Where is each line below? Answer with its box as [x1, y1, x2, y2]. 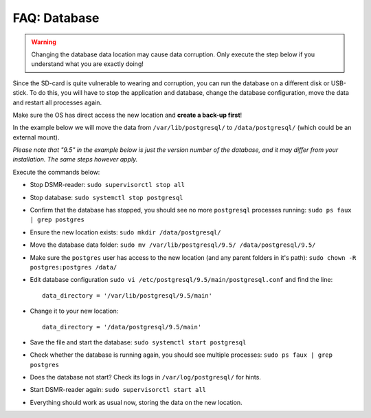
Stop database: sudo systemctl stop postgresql [30, 193, 183, 201]
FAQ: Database [12, 10, 100, 25]
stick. [12, 89, 29, 97]
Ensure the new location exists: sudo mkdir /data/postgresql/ [30, 228, 221, 236]
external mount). [12, 133, 60, 141]
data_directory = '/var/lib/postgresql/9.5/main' [42, 291, 213, 299]
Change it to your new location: [30, 307, 119, 316]
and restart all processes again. [12, 98, 102, 107]
